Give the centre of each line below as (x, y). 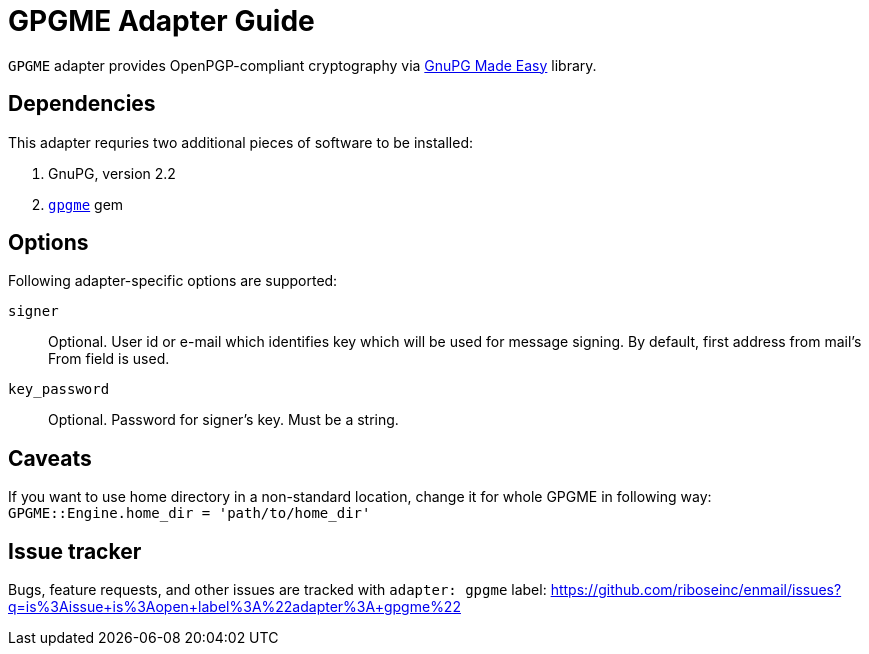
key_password (59, 389)
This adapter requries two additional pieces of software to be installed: (241, 142)
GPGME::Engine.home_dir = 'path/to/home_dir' (189, 513)
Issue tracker (75, 551)
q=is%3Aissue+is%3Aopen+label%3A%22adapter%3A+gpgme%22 (234, 607)
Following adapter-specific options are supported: (173, 281)
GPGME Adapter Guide (161, 21)
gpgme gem (86, 204)
